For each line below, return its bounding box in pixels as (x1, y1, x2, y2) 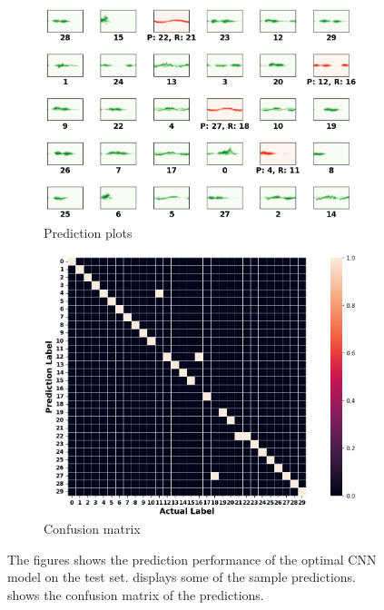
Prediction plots (44, 222, 133, 241)
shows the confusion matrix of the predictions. (7, 585, 264, 604)
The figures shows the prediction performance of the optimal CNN (7, 549, 377, 568)
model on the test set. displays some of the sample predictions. (7, 567, 356, 586)
